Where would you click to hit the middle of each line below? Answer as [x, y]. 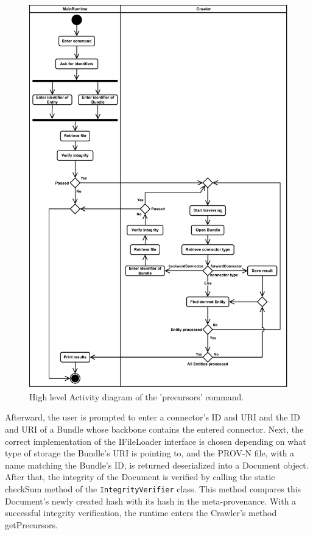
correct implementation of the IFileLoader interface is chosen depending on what [156, 441]
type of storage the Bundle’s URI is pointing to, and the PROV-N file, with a [150, 453]
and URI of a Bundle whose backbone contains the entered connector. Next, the [154, 429]
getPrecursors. [31, 524]
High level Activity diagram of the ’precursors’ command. [137, 396]
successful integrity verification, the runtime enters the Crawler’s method [141, 513]
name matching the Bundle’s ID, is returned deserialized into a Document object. [157, 465]
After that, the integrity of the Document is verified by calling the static [140, 477]
